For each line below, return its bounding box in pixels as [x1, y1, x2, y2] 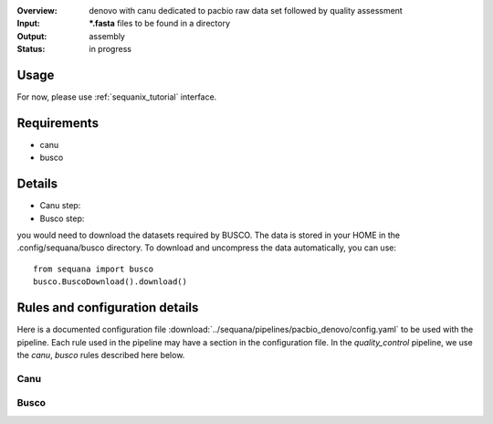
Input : [16, 18, 41, 29]
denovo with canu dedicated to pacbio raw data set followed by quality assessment [89, 5, 404, 16]
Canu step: [39, 200, 81, 211]
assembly [89, 30, 125, 41]
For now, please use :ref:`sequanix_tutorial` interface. [16, 91, 217, 102]
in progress [89, 44, 132, 55]
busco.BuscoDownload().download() [33, 277, 187, 287]
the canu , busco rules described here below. [16, 349, 185, 360]
